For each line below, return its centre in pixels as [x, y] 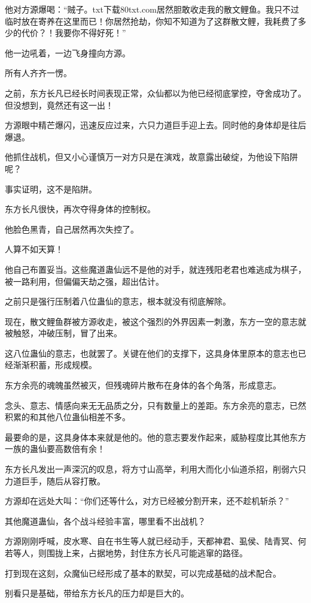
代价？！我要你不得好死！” [74, 33]
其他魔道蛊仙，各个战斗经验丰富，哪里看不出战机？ [105, 521]
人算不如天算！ [34, 249]
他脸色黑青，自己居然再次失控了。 [72, 229]
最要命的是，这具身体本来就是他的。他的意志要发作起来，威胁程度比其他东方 [155, 437]
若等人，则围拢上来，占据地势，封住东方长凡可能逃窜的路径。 [126, 553]
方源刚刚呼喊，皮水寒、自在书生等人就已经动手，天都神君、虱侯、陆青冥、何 [155, 541]
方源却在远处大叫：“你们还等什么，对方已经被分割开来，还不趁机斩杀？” [147, 501]
